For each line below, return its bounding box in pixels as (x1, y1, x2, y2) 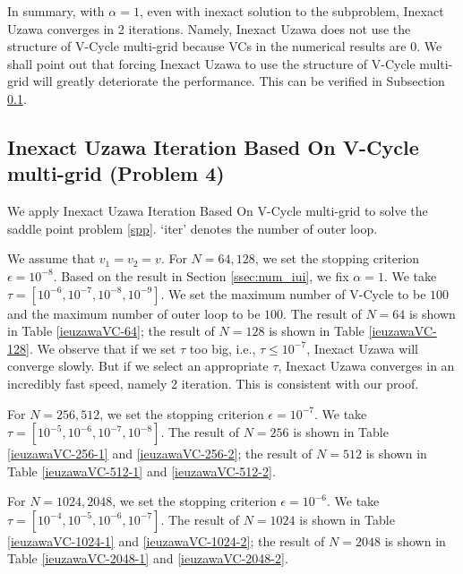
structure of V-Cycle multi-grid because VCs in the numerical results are (7, 37, 407, 56)
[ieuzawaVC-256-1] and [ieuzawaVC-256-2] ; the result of (7, 444, 313, 463)
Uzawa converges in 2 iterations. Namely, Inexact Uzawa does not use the (7, 19, 411, 38)
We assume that (7, 249, 96, 268)
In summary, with (7, 2, 105, 20)
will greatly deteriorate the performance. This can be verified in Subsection (32, 72, 445, 90)
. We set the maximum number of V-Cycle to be (160, 284, 426, 303)
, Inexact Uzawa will (306, 338, 418, 357)
